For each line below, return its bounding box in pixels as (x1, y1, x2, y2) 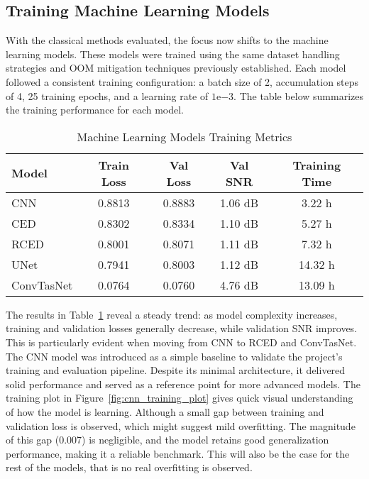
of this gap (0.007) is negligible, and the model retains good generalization (6, 432, 329, 447)
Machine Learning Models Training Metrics (77, 128, 292, 145)
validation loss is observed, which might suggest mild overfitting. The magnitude (6, 418, 356, 433)
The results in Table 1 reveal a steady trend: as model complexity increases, (6, 307, 338, 321)
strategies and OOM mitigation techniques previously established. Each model (6, 60, 346, 75)
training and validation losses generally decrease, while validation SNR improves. (6, 321, 358, 336)
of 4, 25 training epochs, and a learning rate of (6, 88, 209, 103)
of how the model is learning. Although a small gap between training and (6, 404, 324, 419)
